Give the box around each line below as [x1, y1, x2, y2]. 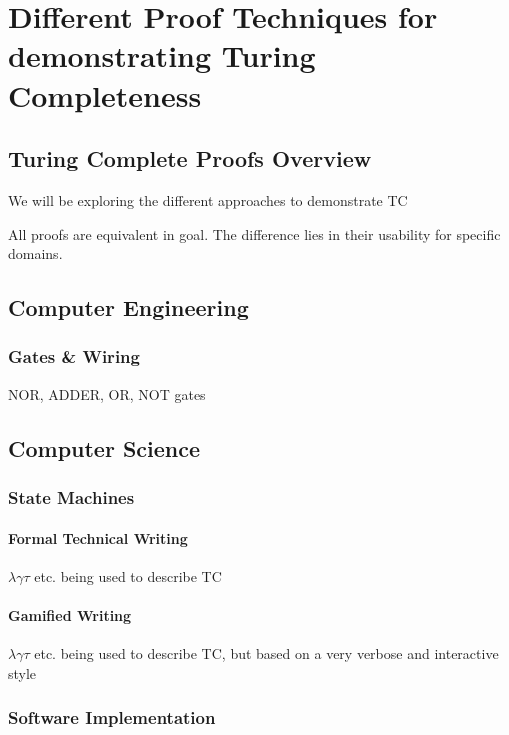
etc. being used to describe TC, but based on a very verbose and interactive [34, 643, 499, 664]
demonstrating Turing [8, 35, 316, 76]
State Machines [8, 485, 135, 510]
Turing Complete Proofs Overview [8, 143, 372, 174]
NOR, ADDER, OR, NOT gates [8, 383, 206, 404]
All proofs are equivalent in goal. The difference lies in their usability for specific [8, 223, 501, 244]
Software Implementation [8, 705, 216, 730]
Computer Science [8, 432, 201, 463]
